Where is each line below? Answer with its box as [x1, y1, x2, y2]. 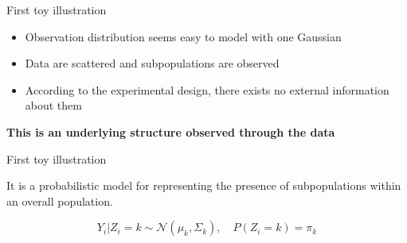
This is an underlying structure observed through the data [6, 123, 335, 140]
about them [25, 97, 82, 114]
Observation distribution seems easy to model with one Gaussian [25, 28, 342, 44]
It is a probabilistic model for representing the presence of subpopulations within [6, 177, 401, 194]
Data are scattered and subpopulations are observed [25, 55, 280, 71]
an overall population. [6, 192, 113, 209]
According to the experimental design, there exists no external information [25, 81, 389, 98]
